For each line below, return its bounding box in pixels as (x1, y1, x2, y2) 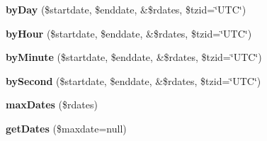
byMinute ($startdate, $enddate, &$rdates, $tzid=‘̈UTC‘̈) (6, 50, 262, 64)
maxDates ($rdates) (6, 97, 98, 112)
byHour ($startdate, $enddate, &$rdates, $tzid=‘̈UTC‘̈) (6, 26, 252, 40)
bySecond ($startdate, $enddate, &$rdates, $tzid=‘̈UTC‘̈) (6, 73, 261, 88)
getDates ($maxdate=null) (6, 120, 127, 135)
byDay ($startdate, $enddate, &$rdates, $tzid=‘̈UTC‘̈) (6, 2, 246, 16)
